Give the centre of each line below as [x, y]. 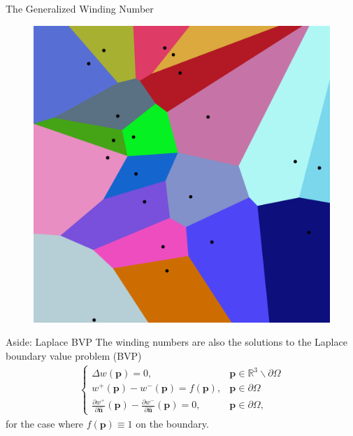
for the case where [44, 423]
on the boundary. [172, 423]
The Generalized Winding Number [80, 8]
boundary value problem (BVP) [74, 355]
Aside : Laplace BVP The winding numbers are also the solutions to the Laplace [176, 342]
